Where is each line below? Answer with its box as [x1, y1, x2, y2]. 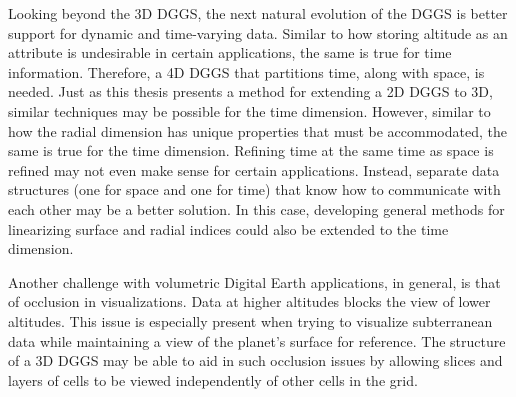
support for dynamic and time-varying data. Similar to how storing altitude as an [8, 22, 508, 43]
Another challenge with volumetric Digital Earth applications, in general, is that [8, 271, 501, 292]
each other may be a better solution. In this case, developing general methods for [8, 198, 505, 219]
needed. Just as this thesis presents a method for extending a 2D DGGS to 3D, [8, 81, 493, 102]
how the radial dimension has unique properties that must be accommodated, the [8, 120, 507, 141]
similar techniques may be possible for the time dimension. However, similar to [8, 100, 491, 121]
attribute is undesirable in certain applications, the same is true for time [8, 42, 452, 63]
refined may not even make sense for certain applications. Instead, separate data [8, 159, 500, 180]
